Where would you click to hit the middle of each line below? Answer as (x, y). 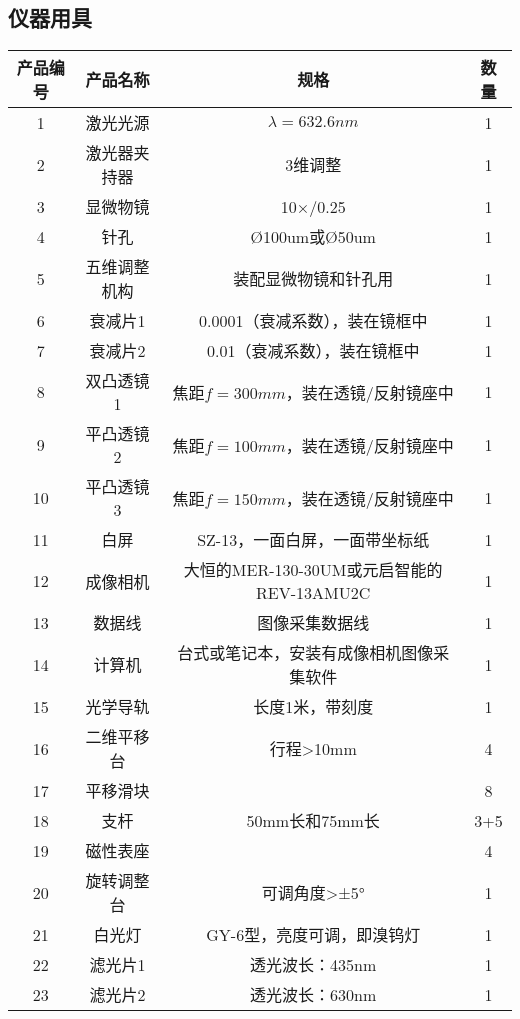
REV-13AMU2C (313, 593)
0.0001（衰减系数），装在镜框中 (313, 321)
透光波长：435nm (313, 965)
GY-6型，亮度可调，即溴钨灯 (313, 935)
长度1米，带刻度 (313, 707)
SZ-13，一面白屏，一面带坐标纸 (313, 540)
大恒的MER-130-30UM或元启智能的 (313, 570)
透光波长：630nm (313, 995)
